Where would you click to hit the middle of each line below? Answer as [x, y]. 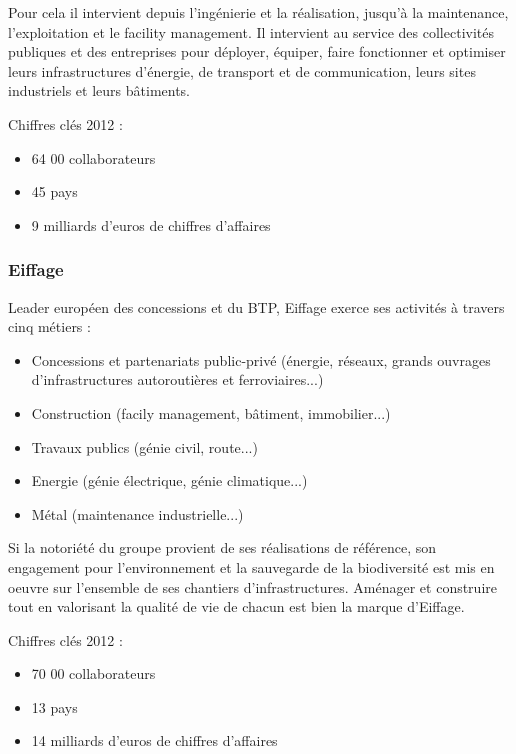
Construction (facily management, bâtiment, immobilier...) [211, 412]
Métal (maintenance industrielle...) [137, 513]
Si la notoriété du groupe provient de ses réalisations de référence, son [222, 547]
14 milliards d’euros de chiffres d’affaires [154, 740]
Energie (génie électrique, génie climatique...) [169, 480]
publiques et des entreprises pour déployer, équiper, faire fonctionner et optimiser [257, 51]
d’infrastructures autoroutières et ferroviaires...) [177, 379]
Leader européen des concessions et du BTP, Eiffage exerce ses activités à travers [256, 306]
